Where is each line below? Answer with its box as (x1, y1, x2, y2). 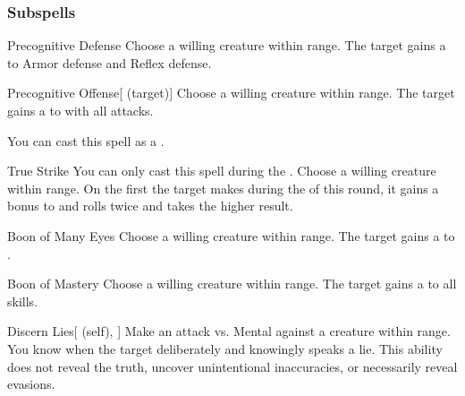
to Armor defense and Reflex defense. (7, 53, 212, 72)
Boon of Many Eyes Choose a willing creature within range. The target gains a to (7, 226, 455, 245)
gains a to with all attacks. (7, 101, 154, 119)
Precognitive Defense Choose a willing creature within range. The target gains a (7, 36, 446, 55)
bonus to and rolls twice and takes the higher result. (7, 196, 293, 215)
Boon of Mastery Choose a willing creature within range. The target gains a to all (7, 274, 457, 293)
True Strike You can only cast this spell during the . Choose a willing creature (7, 161, 436, 180)
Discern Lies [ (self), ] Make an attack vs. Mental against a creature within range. (7, 322, 451, 340)
